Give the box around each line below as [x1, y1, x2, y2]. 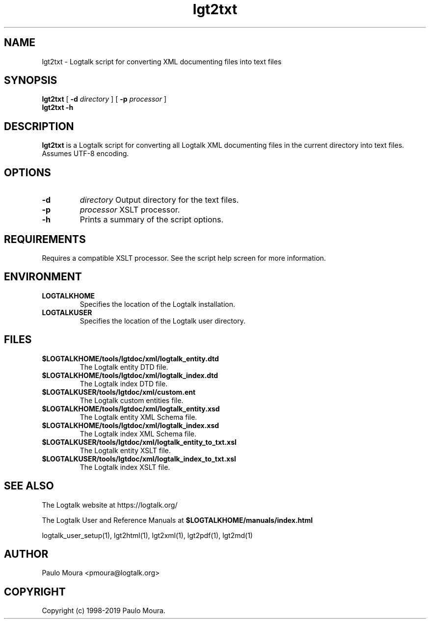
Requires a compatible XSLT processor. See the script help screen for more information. [42, 253, 326, 262]
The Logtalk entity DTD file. [80, 362, 168, 371]
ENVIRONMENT [4, 271, 82, 283]
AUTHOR [4, 547, 49, 560]
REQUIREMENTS [4, 233, 86, 245]
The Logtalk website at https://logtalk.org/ [42, 500, 178, 509]
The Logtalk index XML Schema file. [80, 429, 196, 438]
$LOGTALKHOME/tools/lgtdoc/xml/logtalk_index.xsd [42, 421, 219, 430]
